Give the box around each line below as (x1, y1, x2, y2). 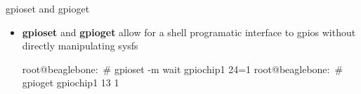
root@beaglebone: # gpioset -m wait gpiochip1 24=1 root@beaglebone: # (22, 61, 343, 76)
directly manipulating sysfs (22, 38, 138, 53)
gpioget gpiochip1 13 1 (22, 75, 119, 90)
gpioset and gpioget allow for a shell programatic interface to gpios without (22, 24, 356, 39)
